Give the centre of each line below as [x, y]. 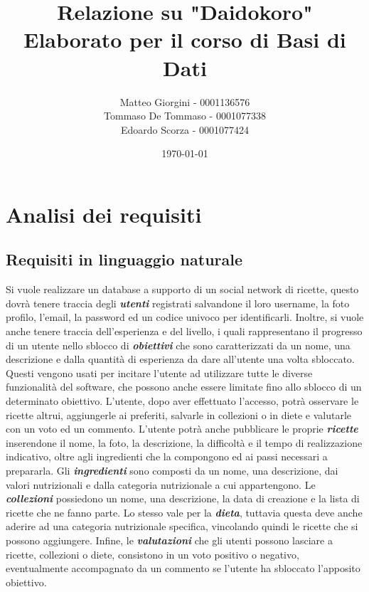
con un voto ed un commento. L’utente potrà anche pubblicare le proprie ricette [182, 429]
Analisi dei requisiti [104, 214]
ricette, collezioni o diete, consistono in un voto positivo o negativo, [153, 554]
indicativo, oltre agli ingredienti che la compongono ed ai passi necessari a [167, 456]
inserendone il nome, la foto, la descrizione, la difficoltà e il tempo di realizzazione [184, 442]
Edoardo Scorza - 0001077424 [185, 129]
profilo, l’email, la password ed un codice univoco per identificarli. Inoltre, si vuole [185, 317]
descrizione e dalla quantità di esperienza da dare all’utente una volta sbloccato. [180, 359]
